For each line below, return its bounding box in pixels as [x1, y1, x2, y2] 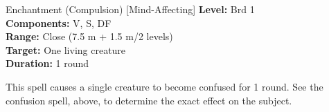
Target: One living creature [6, 42, 126, 57]
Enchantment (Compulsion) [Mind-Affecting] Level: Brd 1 [6, 2, 255, 16]
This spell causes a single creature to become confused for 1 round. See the [6, 79, 323, 93]
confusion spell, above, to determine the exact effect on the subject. [6, 93, 292, 107]
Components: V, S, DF [6, 15, 112, 30]
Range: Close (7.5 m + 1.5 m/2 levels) [6, 29, 173, 44]
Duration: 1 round [6, 56, 89, 71]
